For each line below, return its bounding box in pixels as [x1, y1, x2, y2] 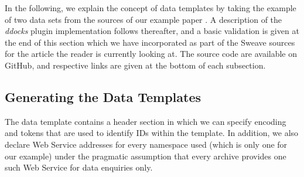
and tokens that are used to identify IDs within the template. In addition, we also [5, 127, 299, 139]
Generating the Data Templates [5, 87, 201, 105]
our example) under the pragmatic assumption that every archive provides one [5, 149, 286, 162]
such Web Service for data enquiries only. [5, 161, 153, 173]
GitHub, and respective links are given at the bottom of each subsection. [5, 59, 266, 71]
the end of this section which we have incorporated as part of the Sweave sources [5, 36, 295, 48]
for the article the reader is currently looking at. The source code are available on [5, 47, 297, 60]
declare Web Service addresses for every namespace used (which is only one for [5, 138, 288, 150]
